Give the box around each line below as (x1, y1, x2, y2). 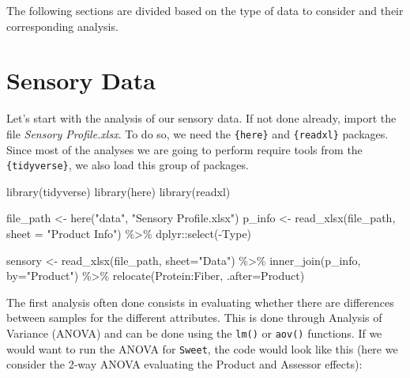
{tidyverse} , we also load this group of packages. (6, 157, 249, 173)
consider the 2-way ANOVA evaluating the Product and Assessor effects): (6, 356, 363, 372)
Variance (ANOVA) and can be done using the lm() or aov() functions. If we (6, 324, 382, 341)
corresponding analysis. (6, 17, 118, 34)
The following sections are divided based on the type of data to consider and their (6, 2, 404, 18)
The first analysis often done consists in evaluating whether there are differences (6, 293, 394, 310)
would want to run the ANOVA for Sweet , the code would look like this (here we (6, 340, 398, 357)
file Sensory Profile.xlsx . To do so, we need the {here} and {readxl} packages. (6, 125, 389, 142)
